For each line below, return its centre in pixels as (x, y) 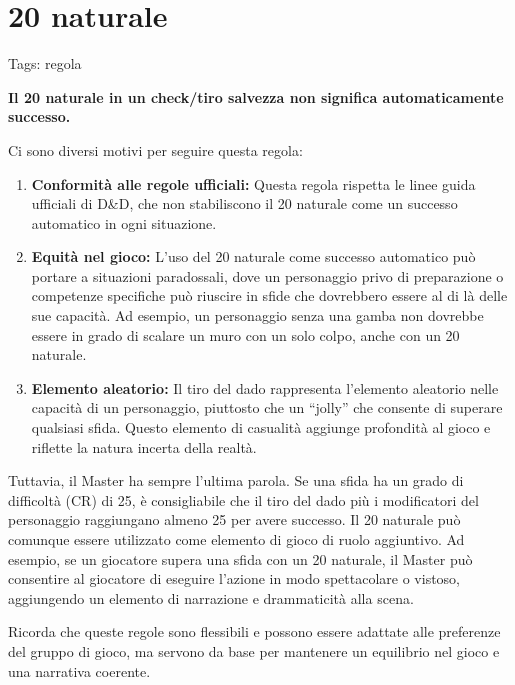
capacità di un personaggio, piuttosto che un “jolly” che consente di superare (267, 407)
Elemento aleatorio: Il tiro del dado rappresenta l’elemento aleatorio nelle (265, 387)
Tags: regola (45, 63)
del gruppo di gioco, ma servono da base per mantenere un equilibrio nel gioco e (254, 650)
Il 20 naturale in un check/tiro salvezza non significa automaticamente (256, 96)
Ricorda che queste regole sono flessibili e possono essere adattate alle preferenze (254, 631)
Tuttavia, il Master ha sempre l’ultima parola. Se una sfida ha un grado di (236, 480)
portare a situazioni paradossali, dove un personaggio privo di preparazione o (267, 275)
